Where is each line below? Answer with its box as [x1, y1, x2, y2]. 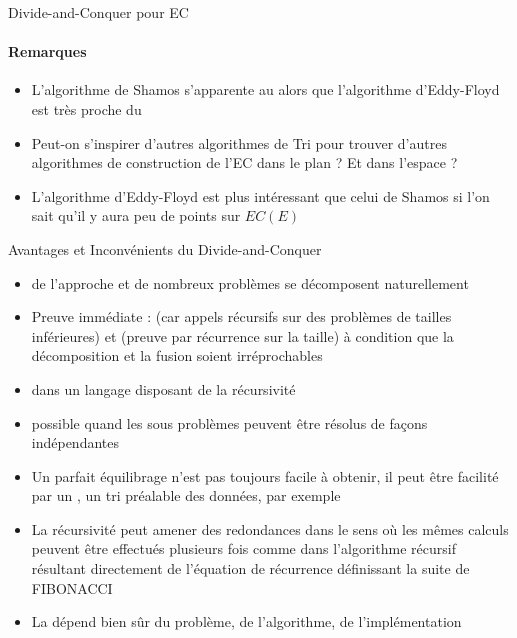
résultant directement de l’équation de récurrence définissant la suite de [31, 558, 470, 579]
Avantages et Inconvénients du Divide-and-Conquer [8, 238, 322, 259]
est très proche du [31, 98, 142, 119]
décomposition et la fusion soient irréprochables [31, 345, 323, 366]
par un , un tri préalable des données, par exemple [31, 485, 341, 506]
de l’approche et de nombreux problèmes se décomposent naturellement [31, 272, 469, 293]
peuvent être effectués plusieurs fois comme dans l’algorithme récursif [31, 538, 456, 559]
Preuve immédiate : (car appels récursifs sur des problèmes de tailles [31, 306, 452, 327]
